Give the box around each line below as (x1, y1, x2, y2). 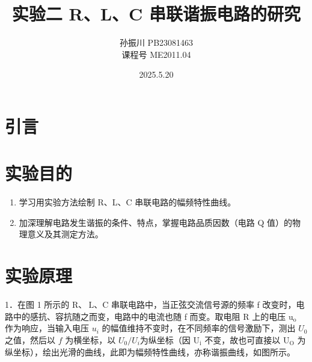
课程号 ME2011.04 (121, 48, 191, 60)
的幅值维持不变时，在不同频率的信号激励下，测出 (102, 322, 296, 334)
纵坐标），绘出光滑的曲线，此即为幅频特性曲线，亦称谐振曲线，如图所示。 (5, 345, 295, 358)
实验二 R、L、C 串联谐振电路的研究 (11, 1, 301, 26)
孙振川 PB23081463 (119, 36, 194, 49)
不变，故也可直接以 (204, 333, 281, 346)
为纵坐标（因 (139, 333, 191, 346)
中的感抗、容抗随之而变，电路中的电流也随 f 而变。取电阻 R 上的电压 (13, 310, 286, 322)
